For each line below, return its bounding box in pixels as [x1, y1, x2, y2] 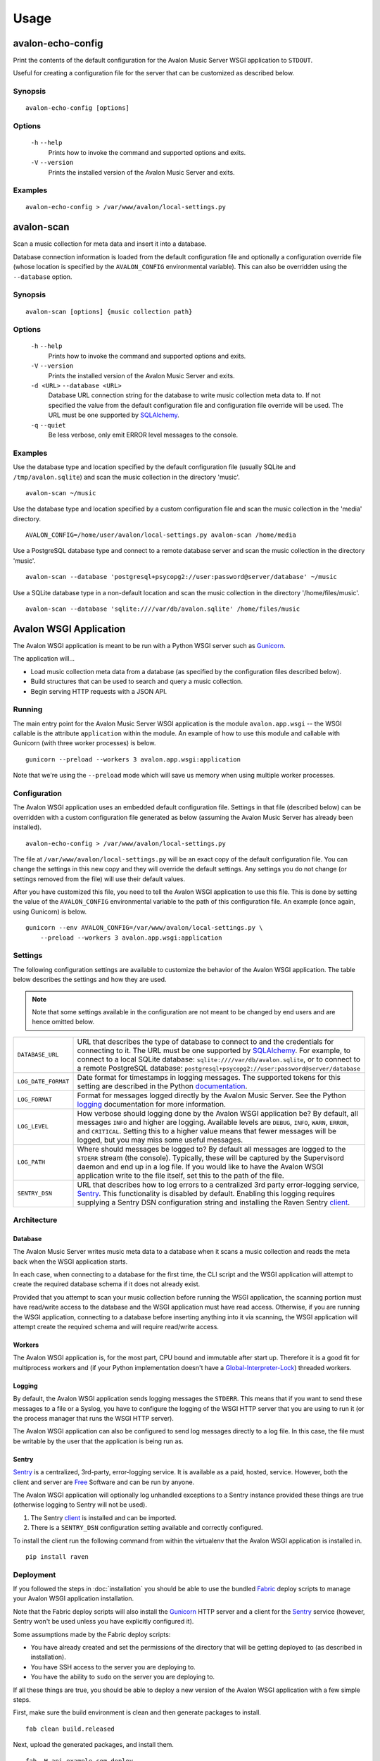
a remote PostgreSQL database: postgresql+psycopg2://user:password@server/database [77, 1063, 360, 1073]
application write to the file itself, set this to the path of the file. [77, 1170, 284, 1180]
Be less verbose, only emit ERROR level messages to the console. [48, 430, 239, 439]
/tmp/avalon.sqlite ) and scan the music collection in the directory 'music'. [13, 473, 241, 481]
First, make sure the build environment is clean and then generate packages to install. [13, 1708, 262, 1717]
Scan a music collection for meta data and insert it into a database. [13, 239, 207, 248]
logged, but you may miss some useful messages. [77, 1135, 243, 1145]
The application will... [13, 654, 75, 663]
